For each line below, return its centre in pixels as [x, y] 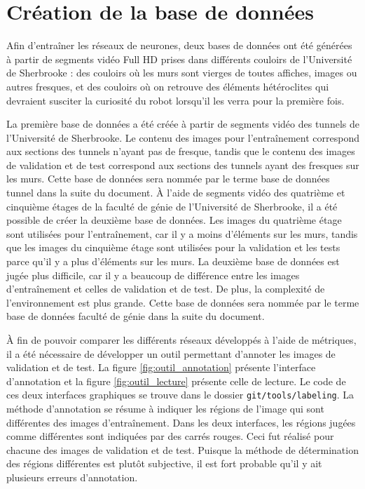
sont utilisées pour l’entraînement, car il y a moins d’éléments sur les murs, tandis [182, 233]
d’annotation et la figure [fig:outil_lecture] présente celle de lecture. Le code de [176, 381]
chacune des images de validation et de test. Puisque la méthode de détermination [182, 449]
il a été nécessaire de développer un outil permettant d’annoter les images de [171, 353]
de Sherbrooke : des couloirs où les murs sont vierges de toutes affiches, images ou [182, 73]
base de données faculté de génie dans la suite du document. [136, 316]
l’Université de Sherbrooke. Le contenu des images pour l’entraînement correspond [183, 137]
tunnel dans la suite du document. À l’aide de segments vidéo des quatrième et [176, 193]
